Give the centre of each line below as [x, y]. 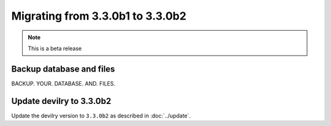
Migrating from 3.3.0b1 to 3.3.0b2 [99, 16]
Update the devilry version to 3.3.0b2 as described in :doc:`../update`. [101, 116]
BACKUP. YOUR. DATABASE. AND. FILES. [63, 83]
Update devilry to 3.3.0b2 [61, 101]
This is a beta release [55, 48]
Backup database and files [63, 69]
